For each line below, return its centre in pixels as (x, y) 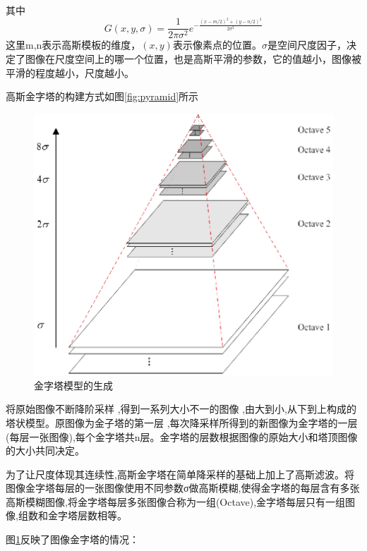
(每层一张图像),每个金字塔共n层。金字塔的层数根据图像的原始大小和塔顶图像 (182, 436)
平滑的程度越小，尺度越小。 (70, 72)
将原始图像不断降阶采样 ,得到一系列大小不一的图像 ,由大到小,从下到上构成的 (181, 409)
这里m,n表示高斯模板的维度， (73, 45)
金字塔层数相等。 (87, 515)
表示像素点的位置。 (217, 45)
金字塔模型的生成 (73, 385)
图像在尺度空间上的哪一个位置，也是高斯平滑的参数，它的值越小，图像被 (193, 58)
